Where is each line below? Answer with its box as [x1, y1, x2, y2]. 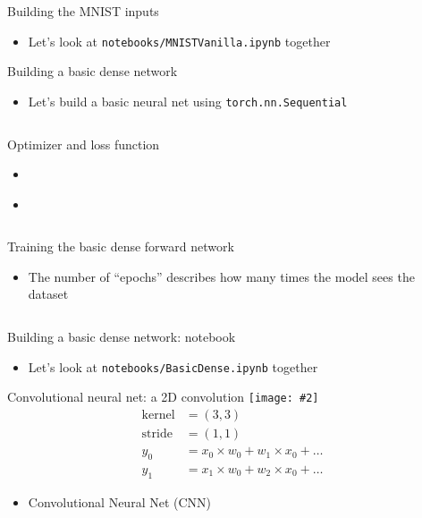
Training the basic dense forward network [7, 237, 234, 256]
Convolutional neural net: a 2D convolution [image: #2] [7, 387, 319, 406]
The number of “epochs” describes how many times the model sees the [28, 267, 415, 285]
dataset [28, 284, 69, 303]
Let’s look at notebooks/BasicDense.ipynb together [28, 357, 318, 376]
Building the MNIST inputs [7, 2, 159, 20]
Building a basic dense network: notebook [7, 327, 236, 346]
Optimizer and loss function [7, 134, 160, 153]
